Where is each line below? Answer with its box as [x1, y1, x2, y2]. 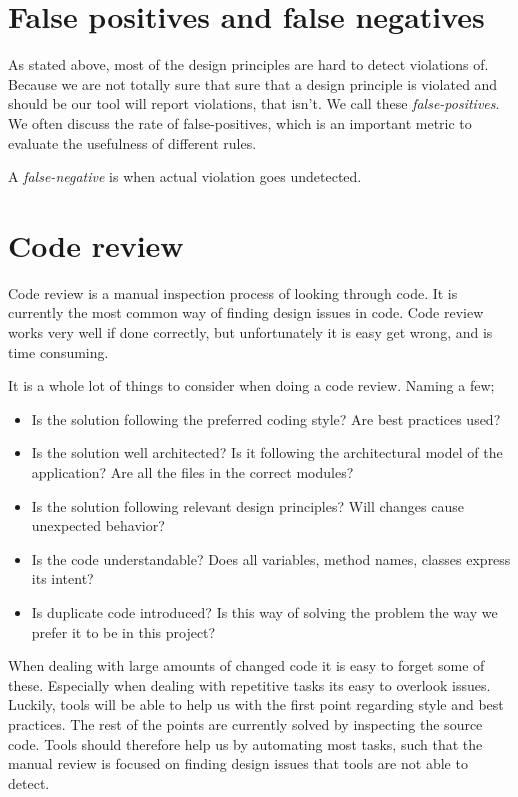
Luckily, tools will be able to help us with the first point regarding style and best [8, 694, 504, 715]
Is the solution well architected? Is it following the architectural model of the [31, 442, 503, 463]
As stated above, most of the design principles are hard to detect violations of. [8, 54, 489, 75]
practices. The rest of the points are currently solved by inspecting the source [8, 713, 483, 734]
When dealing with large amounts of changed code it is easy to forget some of [8, 655, 485, 676]
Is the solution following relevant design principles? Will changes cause [31, 495, 464, 516]
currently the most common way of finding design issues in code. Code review [8, 302, 484, 323]
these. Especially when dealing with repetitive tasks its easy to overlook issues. [8, 674, 491, 695]
